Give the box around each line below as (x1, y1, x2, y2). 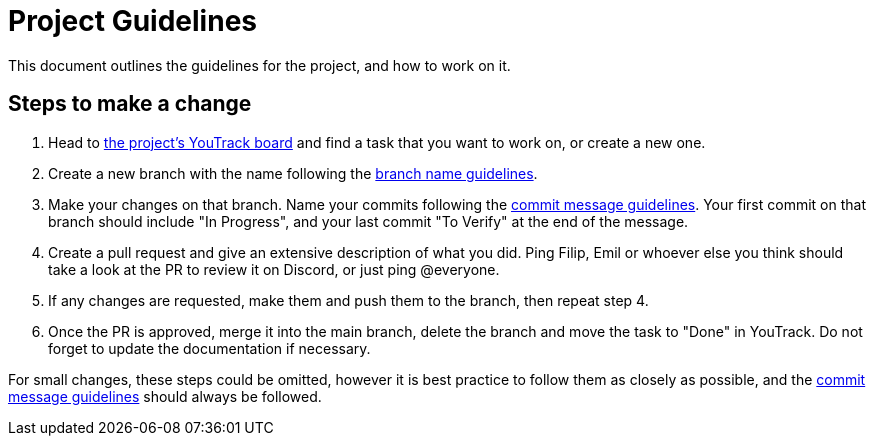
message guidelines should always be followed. (8, 387, 322, 405)
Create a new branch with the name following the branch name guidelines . (48, 164, 538, 182)
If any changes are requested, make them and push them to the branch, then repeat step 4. (48, 291, 649, 309)
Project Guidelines (8, 4, 257, 38)
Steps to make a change (8, 91, 252, 117)
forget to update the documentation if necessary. (48, 339, 371, 357)
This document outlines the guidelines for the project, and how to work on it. (8, 56, 511, 74)
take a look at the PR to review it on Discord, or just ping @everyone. (48, 260, 500, 278)
